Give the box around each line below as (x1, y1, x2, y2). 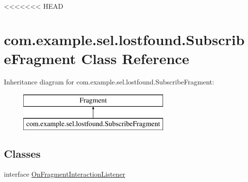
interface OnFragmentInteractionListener (4, 168, 125, 179)
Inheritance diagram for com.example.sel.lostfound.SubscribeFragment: (4, 76, 215, 86)
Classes (4, 146, 41, 161)
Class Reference (81, 48, 189, 68)
